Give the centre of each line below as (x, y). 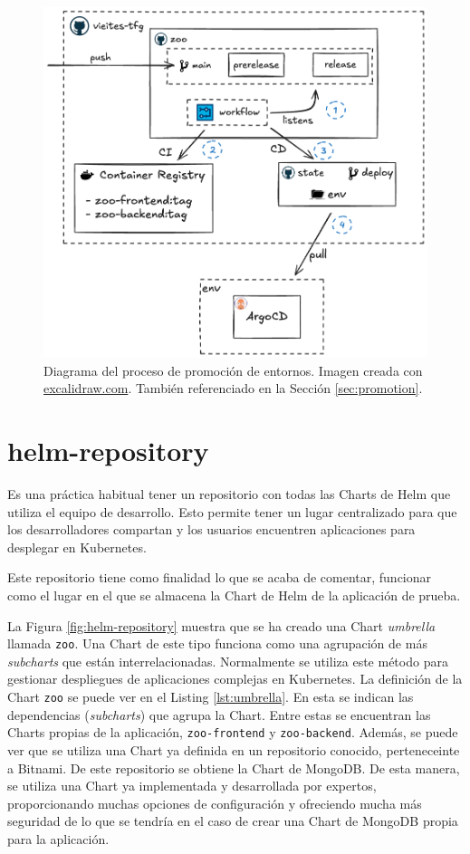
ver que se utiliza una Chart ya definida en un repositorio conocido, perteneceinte (234, 749)
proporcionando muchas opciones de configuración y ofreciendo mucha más (215, 803)
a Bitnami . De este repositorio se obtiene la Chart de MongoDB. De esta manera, (234, 768)
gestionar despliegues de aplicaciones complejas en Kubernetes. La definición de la (235, 679)
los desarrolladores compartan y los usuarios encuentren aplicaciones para (211, 529)
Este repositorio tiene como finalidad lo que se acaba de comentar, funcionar (220, 577)
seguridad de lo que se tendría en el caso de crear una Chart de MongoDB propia (233, 821)
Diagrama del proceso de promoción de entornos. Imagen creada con (233, 370)
